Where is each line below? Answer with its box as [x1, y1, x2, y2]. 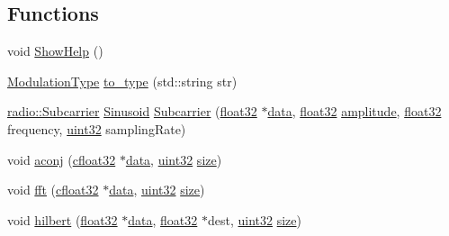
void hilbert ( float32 [7, 210, 118, 229]
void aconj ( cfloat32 [7, 150, 116, 168]
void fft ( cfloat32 [7, 180, 99, 199]
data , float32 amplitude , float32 [267, 102, 442, 121]
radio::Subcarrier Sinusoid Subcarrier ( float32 [7, 102, 257, 121]
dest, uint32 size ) [207, 210, 301, 229]
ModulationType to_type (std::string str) [7, 71, 238, 90]
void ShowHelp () [7, 41, 103, 60]
